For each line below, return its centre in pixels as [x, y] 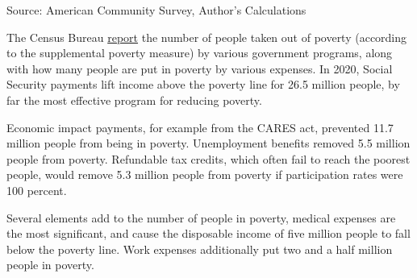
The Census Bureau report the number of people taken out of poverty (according [207, 37]
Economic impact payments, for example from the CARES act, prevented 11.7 [200, 127]
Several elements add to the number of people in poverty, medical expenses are [201, 217]
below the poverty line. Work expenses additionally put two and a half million [200, 249]
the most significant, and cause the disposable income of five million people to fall [208, 233]
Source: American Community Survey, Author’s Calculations [156, 10]
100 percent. [37, 190]
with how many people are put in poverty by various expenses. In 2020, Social [200, 68]
